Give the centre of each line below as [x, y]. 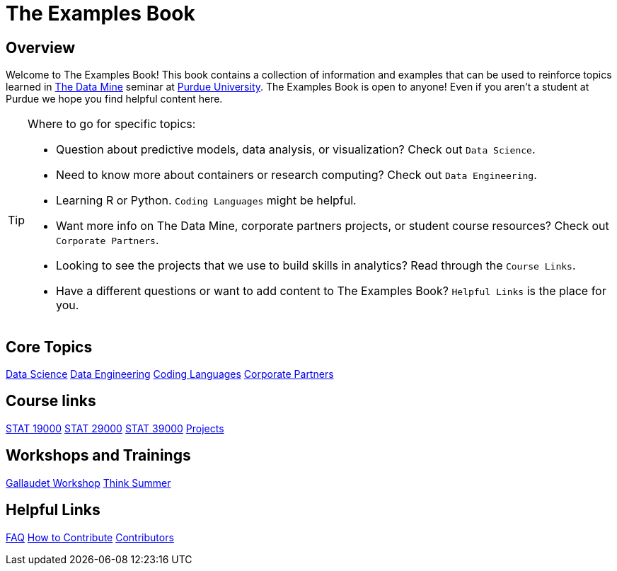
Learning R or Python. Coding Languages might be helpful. [206, 201]
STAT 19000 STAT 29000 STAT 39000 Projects [115, 428]
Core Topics [49, 347]
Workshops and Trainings [98, 456]
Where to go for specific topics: [112, 124]
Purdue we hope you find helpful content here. [114, 99]
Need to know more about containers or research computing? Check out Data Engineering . [296, 175]
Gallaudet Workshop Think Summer [88, 483]
